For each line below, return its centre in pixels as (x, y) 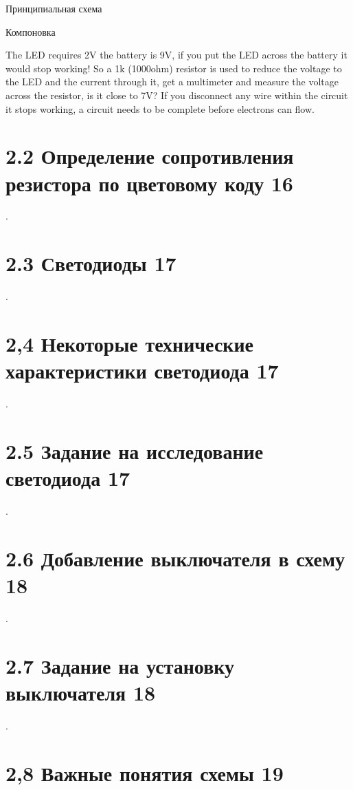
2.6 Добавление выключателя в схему (175, 558)
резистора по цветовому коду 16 (149, 183)
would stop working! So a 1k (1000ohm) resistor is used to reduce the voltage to (174, 68)
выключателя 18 (81, 692)
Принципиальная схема (54, 8)
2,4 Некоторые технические (129, 343)
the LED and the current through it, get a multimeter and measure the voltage (172, 82)
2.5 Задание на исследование (135, 450)
